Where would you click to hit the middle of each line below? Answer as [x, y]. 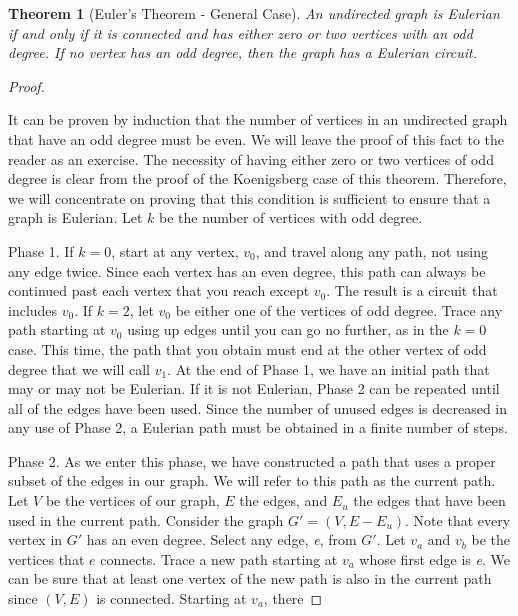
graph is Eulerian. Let [75, 217]
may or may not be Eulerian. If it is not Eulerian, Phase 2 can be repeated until [254, 388]
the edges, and [283, 500]
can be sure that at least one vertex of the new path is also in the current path [250, 578]
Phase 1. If [41, 250]
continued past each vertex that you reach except [159, 290]
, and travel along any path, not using [372, 250]
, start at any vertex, [175, 250]
